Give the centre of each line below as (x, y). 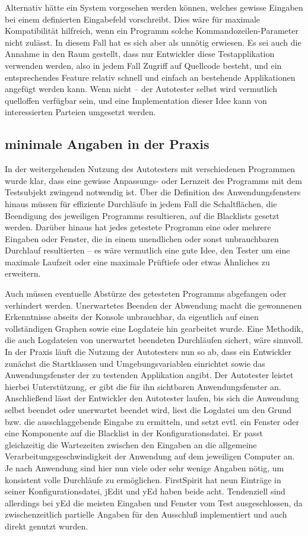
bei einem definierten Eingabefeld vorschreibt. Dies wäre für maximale (133, 19)
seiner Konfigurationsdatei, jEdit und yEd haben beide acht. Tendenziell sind (145, 491)
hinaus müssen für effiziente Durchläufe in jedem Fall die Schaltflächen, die (141, 203)
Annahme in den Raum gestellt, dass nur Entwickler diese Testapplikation (140, 54)
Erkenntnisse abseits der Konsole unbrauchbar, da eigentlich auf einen (132, 317)
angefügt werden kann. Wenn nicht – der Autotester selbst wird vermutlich (141, 89)
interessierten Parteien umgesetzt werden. (80, 112)
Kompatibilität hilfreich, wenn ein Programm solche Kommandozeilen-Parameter (152, 31)
